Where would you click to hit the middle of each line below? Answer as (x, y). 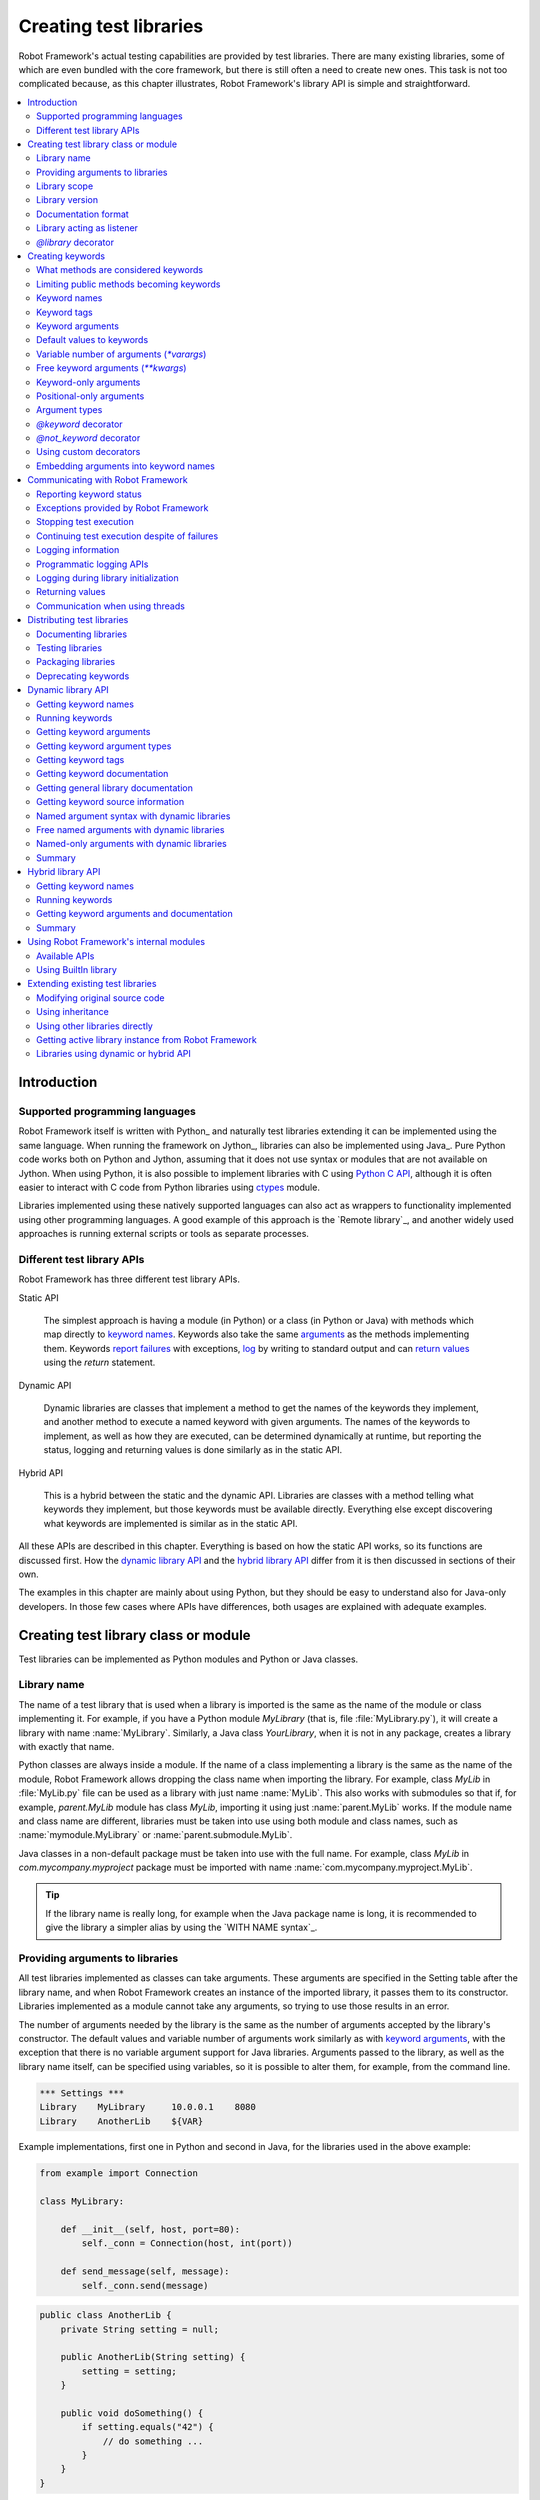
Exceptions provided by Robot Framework (122, 508)
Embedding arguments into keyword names (125, 466)
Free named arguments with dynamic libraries (130, 830)
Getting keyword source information (110, 802)
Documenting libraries (82, 634)
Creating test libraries (111, 26)
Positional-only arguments (90, 396)
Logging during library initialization (107, 578)
